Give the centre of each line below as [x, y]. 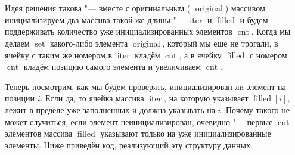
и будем [254, 19]
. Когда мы [271, 31]
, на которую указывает [206, 98]
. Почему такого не [255, 109]
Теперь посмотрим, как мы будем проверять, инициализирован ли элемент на [145, 86]
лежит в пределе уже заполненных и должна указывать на [110, 109]
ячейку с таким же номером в [59, 55]
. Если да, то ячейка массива [92, 98]
